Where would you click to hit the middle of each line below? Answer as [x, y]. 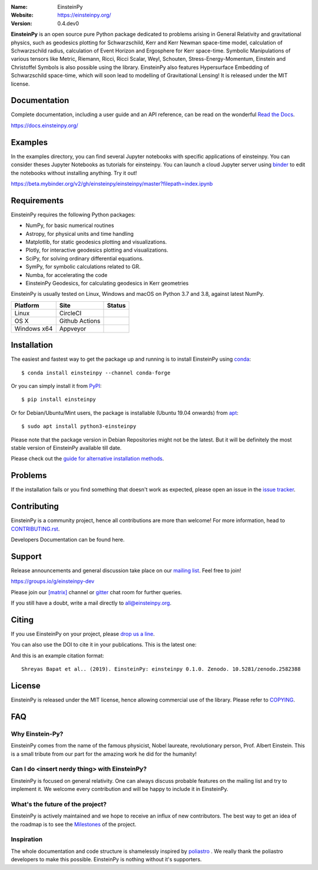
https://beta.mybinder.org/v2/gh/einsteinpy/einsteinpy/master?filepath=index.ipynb [112, 183]
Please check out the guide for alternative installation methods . [87, 459]
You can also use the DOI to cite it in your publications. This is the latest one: [104, 645]
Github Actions [80, 321]
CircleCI [70, 313]
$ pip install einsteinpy [59, 400]
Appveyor [73, 328]
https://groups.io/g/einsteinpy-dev [53, 581]
